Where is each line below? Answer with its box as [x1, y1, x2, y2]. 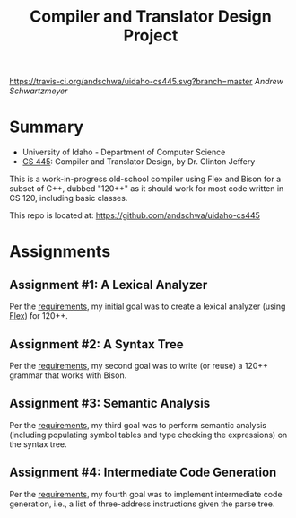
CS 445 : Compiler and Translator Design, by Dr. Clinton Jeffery [22, 156, 256, 167]
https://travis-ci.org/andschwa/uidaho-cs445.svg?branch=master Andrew [9, 76, 284, 87]
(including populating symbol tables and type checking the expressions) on [9, 429, 288, 440]
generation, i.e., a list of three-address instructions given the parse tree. [9, 498, 275, 509]
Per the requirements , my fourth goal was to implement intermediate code [9, 488, 283, 499]
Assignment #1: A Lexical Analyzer [9, 277, 208, 293]
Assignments [9, 241, 111, 262]
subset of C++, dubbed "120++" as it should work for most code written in [9, 183, 284, 194]
